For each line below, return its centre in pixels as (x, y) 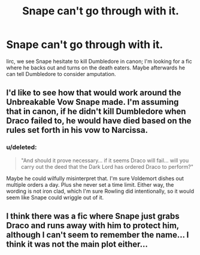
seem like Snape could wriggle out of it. (55, 197)
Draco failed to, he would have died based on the (99, 121)
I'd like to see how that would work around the (94, 93)
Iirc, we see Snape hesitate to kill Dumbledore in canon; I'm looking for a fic (99, 61)
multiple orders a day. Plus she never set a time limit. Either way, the (90, 184)
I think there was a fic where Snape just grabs (93, 216)
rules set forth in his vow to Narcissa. (77, 130)
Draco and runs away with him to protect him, (93, 226)
